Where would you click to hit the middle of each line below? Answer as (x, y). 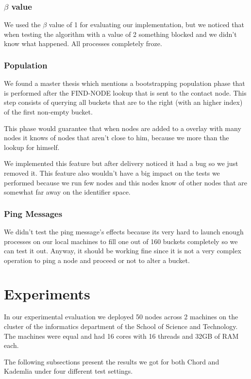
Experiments (47, 293)
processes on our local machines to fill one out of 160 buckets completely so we (121, 241)
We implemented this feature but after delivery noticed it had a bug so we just (121, 163)
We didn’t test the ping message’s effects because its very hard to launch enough (124, 231)
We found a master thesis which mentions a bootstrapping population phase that (125, 83)
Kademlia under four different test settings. (68, 371)
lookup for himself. (32, 147)
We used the (22, 25)
